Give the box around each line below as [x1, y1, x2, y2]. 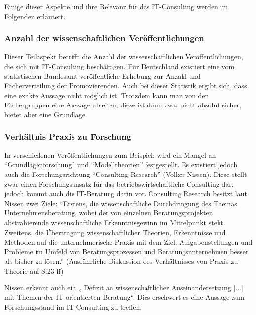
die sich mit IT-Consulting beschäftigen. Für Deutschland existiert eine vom [4, 61, 235, 71]
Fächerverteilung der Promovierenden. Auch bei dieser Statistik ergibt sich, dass [4, 80, 247, 91]
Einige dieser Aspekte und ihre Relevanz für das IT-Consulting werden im [4, 1, 228, 11]
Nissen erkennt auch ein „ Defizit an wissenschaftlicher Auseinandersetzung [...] [4, 282, 243, 292]
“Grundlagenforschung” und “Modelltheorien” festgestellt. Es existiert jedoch [4, 159, 238, 170]
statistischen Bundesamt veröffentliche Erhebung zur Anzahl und [4, 70, 201, 81]
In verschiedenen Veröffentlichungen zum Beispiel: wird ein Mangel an [4, 149, 216, 160]
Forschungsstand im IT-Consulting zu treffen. [4, 301, 142, 312]
